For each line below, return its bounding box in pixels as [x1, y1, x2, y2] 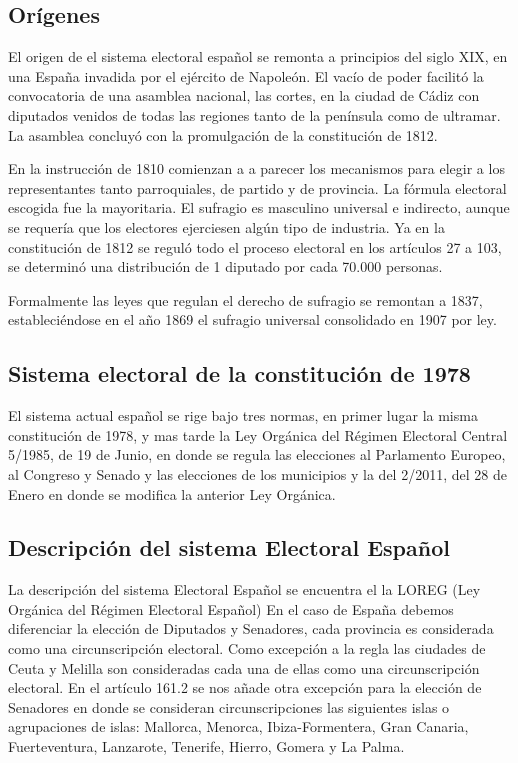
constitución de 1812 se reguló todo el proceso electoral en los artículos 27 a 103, [8, 236, 502, 257]
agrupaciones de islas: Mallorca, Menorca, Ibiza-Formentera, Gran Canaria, [8, 716, 469, 737]
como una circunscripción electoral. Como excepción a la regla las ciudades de [8, 638, 486, 659]
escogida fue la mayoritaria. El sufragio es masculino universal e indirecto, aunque [8, 197, 510, 218]
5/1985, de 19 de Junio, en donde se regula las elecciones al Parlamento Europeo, [8, 444, 506, 465]
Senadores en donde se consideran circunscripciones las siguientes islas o [8, 696, 450, 717]
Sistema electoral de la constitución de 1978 [8, 358, 471, 389]
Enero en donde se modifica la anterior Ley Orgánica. [8, 483, 336, 504]
